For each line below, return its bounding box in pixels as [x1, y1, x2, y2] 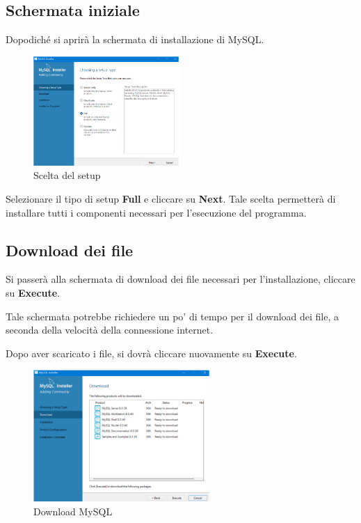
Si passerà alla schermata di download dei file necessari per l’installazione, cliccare [6, 272, 355, 286]
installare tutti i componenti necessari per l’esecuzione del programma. [6, 205, 307, 219]
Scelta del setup [33, 168, 101, 182]
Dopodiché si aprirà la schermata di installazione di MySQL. [6, 32, 264, 47]
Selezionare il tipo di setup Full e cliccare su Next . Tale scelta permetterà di [6, 191, 336, 205]
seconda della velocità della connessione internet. [6, 322, 214, 337]
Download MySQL [33, 504, 113, 518]
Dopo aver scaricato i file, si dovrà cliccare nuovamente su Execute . [6, 345, 297, 360]
